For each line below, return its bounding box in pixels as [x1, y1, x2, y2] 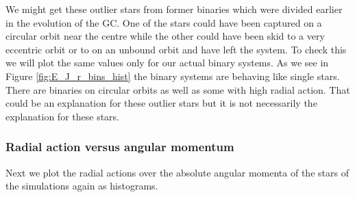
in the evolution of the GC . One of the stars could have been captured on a [5, 15, 322, 29]
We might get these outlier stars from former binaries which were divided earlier [5, 2, 343, 16]
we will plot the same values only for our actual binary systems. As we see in [5, 55, 329, 70]
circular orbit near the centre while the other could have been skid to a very [5, 29, 325, 43]
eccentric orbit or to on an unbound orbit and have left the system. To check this [5, 42, 347, 56]
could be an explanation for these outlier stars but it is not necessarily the [5, 96, 317, 110]
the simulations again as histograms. [5, 179, 158, 193]
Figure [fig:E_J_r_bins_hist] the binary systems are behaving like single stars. [5, 68, 340, 83]
